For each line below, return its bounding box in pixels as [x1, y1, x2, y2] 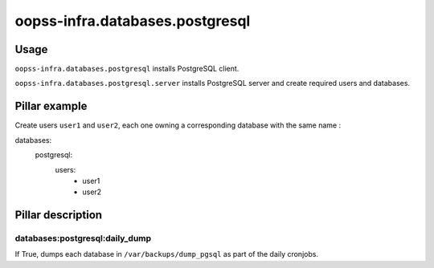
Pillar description [14, 209, 103, 222]
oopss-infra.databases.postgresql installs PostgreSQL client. [14, 64, 240, 74]
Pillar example [14, 99, 88, 113]
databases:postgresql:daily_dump [14, 233, 152, 244]
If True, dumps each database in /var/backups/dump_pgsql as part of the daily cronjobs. [14, 250, 319, 259]
